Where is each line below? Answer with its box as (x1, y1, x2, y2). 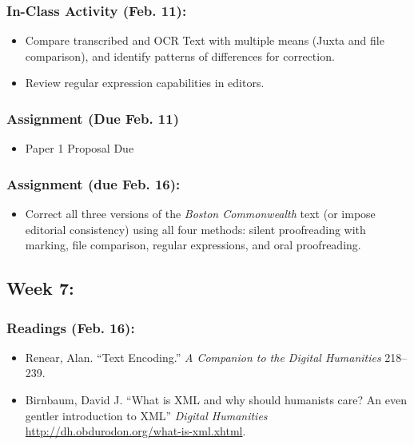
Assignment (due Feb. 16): (6, 173, 181, 193)
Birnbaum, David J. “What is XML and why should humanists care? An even (25, 391, 407, 407)
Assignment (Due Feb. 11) (6, 108, 179, 128)
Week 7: (6, 276, 74, 300)
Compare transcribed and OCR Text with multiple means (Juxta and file (25, 32, 384, 49)
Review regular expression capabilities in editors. (25, 74, 265, 91)
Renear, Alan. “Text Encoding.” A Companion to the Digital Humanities (25, 348, 381, 365)
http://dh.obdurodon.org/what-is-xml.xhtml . (25, 423, 246, 439)
